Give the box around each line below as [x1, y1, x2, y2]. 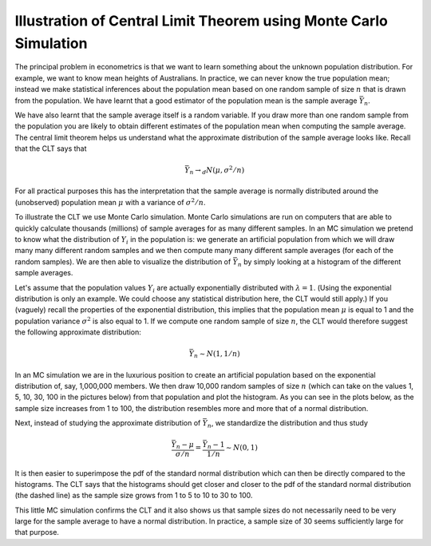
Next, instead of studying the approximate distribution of [14, 418, 201, 428]
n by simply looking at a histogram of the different [237, 256, 401, 268]
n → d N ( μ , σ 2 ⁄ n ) [189, 164, 245, 176]
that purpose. [14, 528, 60, 537]
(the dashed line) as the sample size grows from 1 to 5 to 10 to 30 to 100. [14, 491, 253, 500]
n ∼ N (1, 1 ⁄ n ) [194, 350, 240, 360]
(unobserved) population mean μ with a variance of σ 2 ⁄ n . [14, 196, 207, 207]
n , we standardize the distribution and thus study [207, 418, 369, 429]
